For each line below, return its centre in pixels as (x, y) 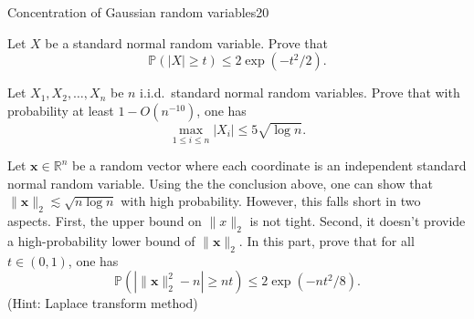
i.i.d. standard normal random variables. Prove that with (300, 93)
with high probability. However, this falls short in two (271, 201)
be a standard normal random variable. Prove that (186, 42)
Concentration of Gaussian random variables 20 (138, 12)
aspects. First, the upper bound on (105, 221)
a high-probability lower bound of (101, 240)
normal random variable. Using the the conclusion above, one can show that (220, 183)
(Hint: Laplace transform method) (103, 303)
